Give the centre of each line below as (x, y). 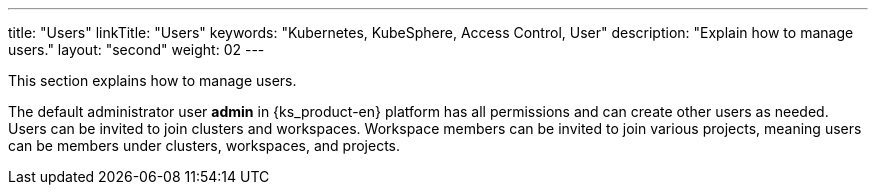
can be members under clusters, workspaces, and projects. (204, 145)
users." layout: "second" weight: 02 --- (136, 49)
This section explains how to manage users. (152, 80)
